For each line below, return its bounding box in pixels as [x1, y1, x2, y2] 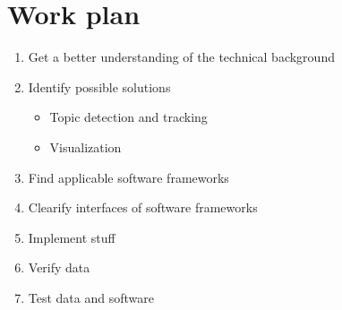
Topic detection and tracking [49, 108, 208, 126]
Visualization [49, 137, 122, 156]
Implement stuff [28, 228, 115, 246]
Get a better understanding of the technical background [28, 47, 335, 66]
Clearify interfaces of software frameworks [28, 198, 258, 217]
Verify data [28, 258, 90, 277]
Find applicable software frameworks [28, 168, 229, 186]
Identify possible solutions [28, 77, 171, 96]
